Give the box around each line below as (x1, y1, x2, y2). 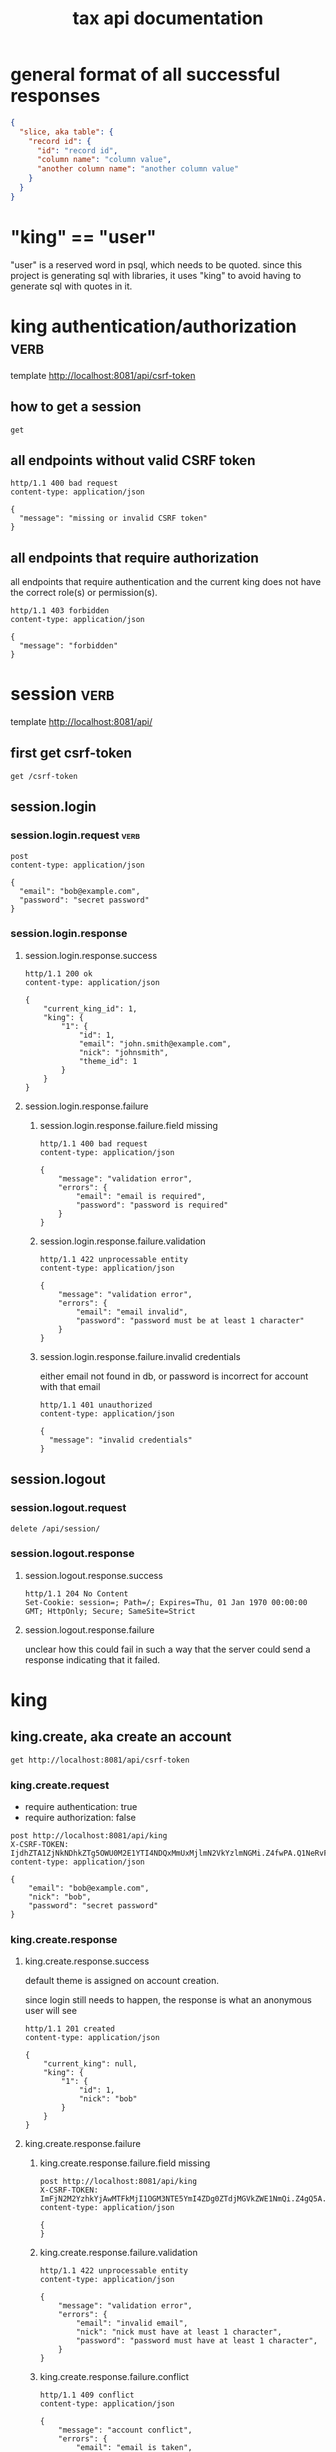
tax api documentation (72, 7, 264, 30)
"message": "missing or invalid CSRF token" (19, 513, 208, 524)
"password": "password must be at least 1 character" (75, 1315, 305, 1326)
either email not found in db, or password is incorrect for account (39, 1370, 309, 1382)
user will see (24, 2005, 78, 2017)
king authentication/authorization (10, 315, 297, 337)
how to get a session (10, 398, 142, 416)
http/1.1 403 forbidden (10, 606, 110, 616)
